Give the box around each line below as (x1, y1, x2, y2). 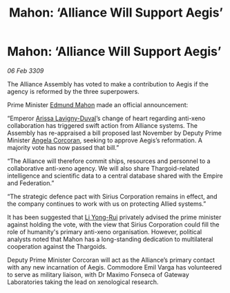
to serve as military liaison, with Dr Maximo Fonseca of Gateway (7, 270, 190, 278)
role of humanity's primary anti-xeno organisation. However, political (7, 227, 202, 236)
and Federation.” (7, 178, 55, 187)
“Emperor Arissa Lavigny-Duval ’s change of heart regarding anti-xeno (7, 114, 206, 122)
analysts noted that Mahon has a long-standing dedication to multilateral (7, 235, 213, 243)
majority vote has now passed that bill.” (7, 143, 119, 151)
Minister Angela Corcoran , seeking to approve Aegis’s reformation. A (7, 136, 202, 144)
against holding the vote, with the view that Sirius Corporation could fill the (7, 220, 220, 229)
